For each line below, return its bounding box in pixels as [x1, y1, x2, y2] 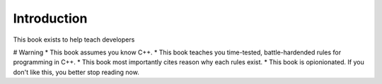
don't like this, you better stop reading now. [13, 68, 139, 76]
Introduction [13, 11, 88, 26]
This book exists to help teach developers [13, 35, 135, 44]
